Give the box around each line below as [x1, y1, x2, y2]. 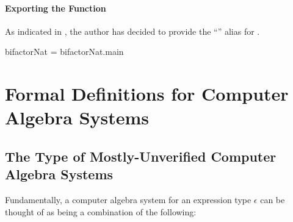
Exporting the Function [5, 1, 106, 14]
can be [260, 193, 285, 206]
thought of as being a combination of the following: [5, 205, 197, 218]
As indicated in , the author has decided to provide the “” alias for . [5, 24, 260, 37]
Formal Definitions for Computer [5, 81, 289, 106]
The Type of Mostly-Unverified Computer [5, 146, 277, 165]
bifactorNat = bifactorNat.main [5, 45, 124, 58]
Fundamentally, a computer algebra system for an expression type [5, 193, 251, 206]
